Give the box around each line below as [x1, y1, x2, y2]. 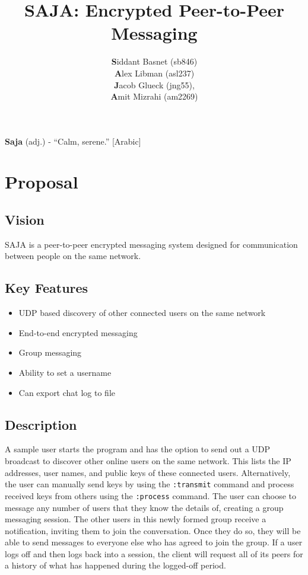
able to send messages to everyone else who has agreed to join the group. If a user [5, 536, 303, 548]
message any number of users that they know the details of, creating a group [5, 501, 284, 513]
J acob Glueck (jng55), [114, 78, 195, 91]
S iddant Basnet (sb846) [111, 55, 198, 68]
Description [5, 415, 77, 433]
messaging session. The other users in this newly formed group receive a [5, 513, 266, 525]
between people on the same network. [5, 250, 141, 262]
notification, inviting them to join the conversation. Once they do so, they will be [5, 524, 301, 536]
